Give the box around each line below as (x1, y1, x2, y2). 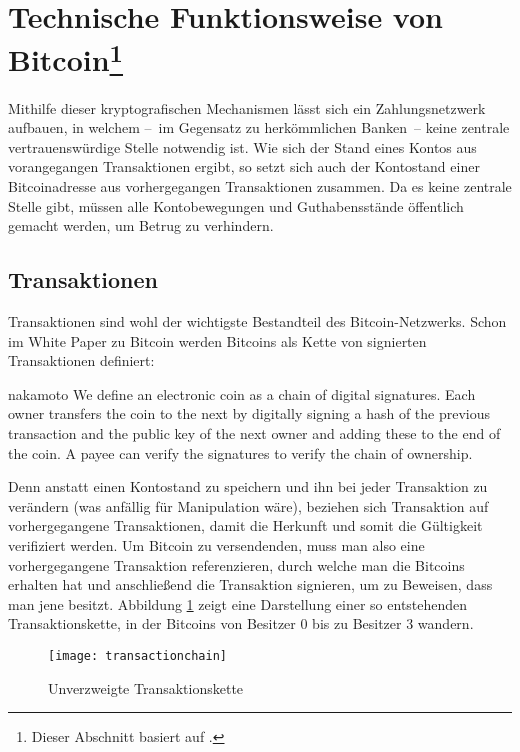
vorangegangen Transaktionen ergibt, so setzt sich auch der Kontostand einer (8, 156, 480, 177)
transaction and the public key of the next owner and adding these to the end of (8, 422, 501, 443)
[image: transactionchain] (48, 648, 227, 663)
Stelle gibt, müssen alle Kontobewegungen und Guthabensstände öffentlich (8, 195, 464, 216)
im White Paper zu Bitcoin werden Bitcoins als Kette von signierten (8, 330, 427, 351)
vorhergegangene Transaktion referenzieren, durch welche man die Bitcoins (8, 554, 465, 575)
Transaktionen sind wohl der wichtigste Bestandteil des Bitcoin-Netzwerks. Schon (8, 311, 507, 331)
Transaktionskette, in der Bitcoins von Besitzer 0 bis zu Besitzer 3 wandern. (8, 613, 474, 634)
